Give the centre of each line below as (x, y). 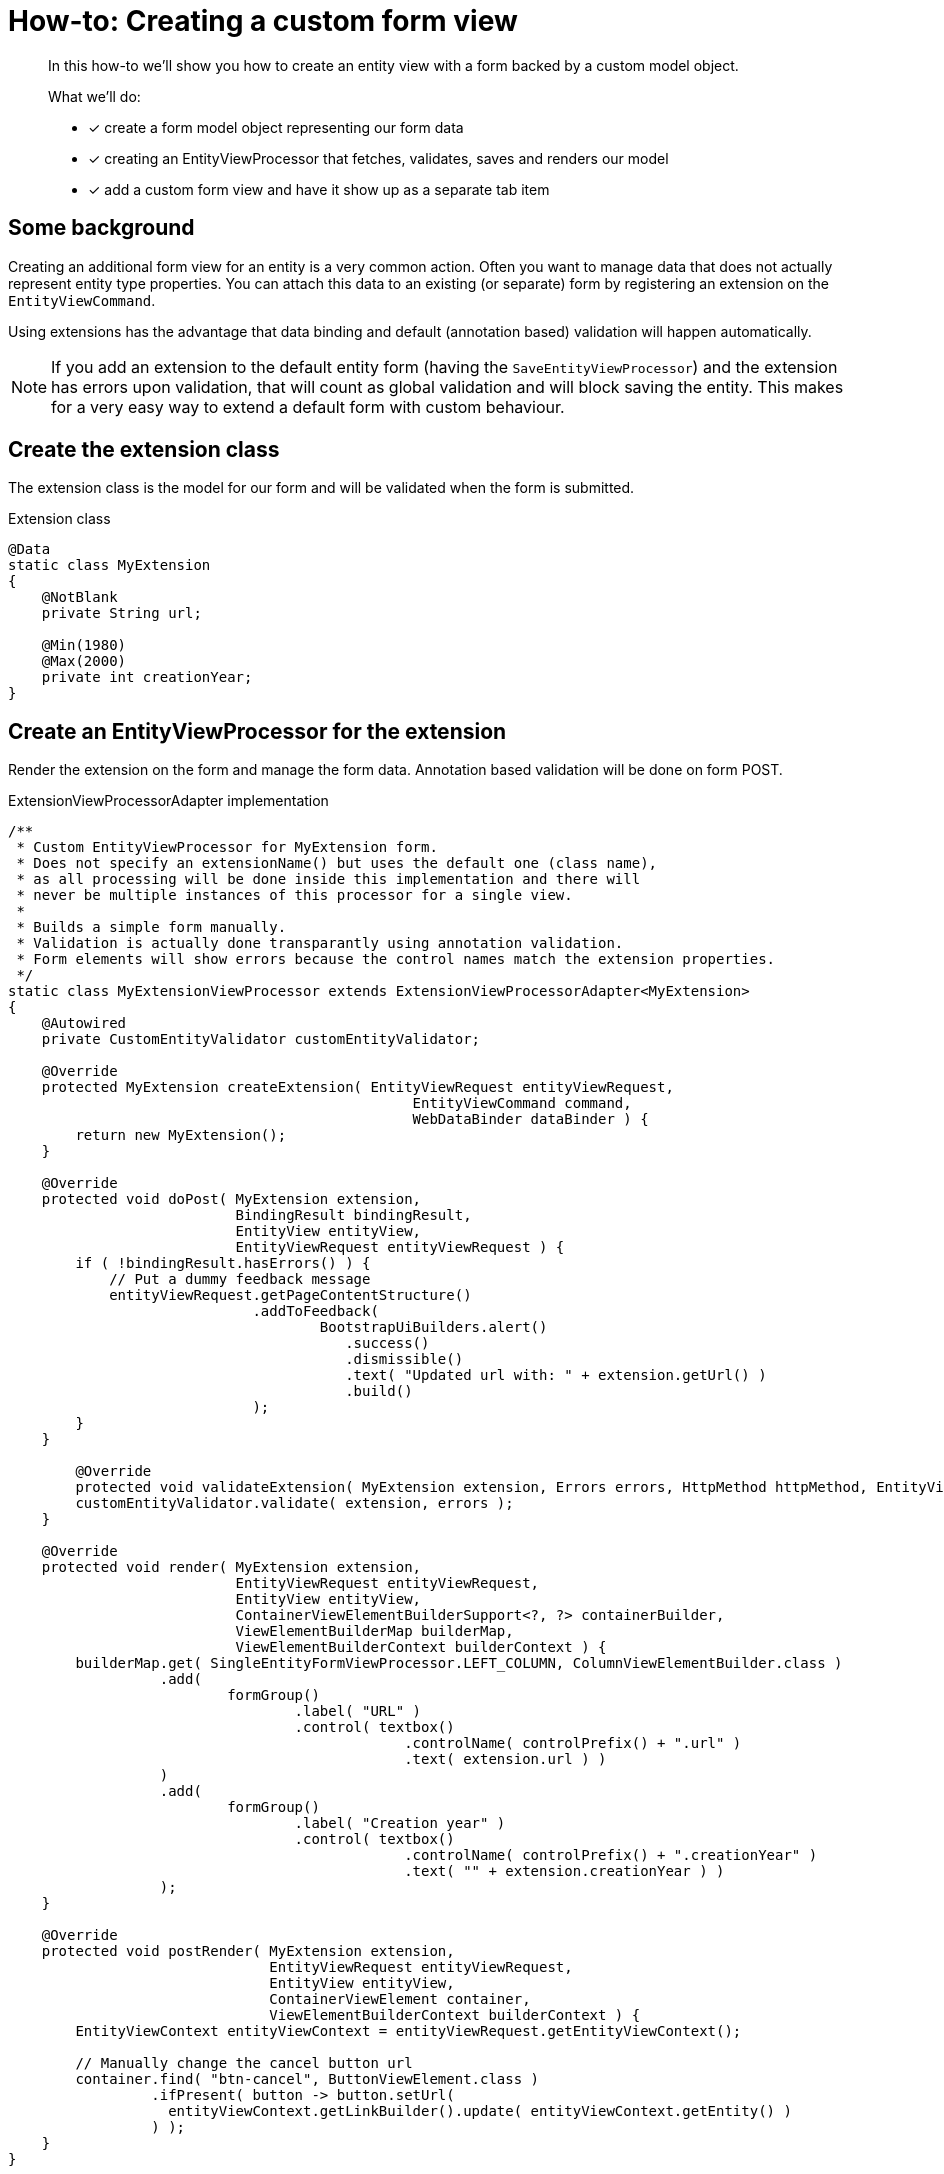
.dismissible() (404, 1359)
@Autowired (84, 1023)
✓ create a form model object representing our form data (276, 127)
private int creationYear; (147, 677)
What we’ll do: (94, 96)
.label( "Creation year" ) (400, 1823)
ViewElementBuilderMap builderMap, (374, 1631)
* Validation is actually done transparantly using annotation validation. (320, 943)
